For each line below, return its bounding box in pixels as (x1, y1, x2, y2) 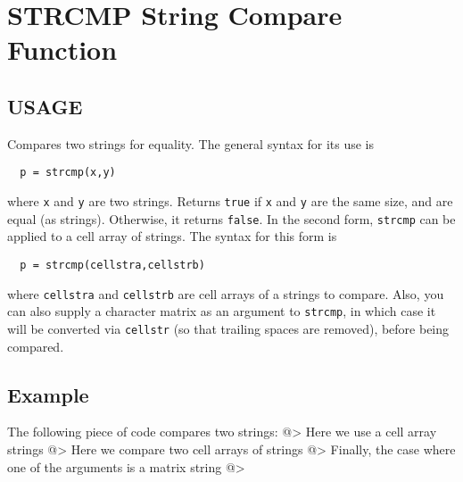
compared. (7, 337, 64, 355)
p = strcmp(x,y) (20, 166, 116, 179)
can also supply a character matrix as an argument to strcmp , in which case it (7, 302, 436, 320)
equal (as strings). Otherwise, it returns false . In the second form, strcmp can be (7, 209, 456, 228)
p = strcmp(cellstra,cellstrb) (20, 258, 205, 271)
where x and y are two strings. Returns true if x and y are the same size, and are (7, 192, 453, 211)
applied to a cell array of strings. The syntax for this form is (7, 227, 337, 245)
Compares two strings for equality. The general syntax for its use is (7, 134, 374, 153)
